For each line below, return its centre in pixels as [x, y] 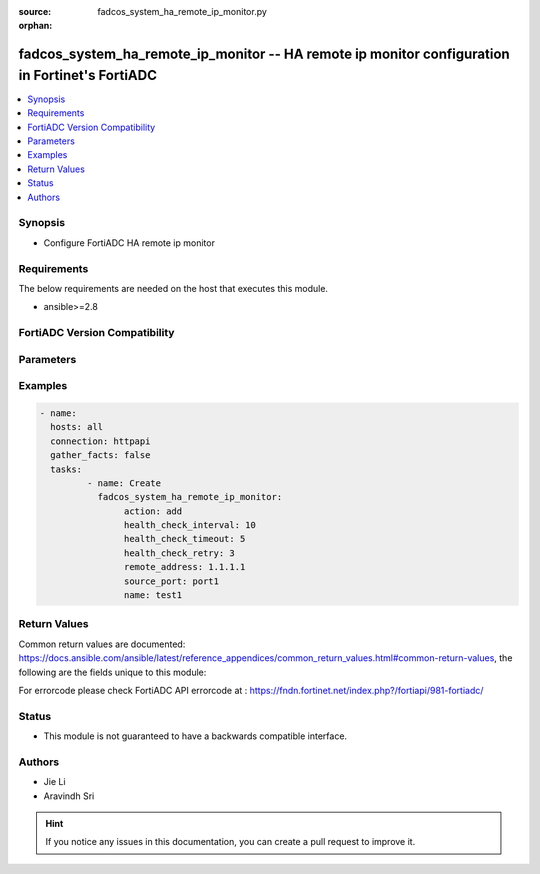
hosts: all [77, 427]
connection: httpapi [100, 441]
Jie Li [54, 782]
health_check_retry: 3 [179, 553]
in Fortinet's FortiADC [87, 75]
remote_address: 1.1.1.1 [184, 567]
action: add [153, 511]
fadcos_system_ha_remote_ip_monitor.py [182, 11]
